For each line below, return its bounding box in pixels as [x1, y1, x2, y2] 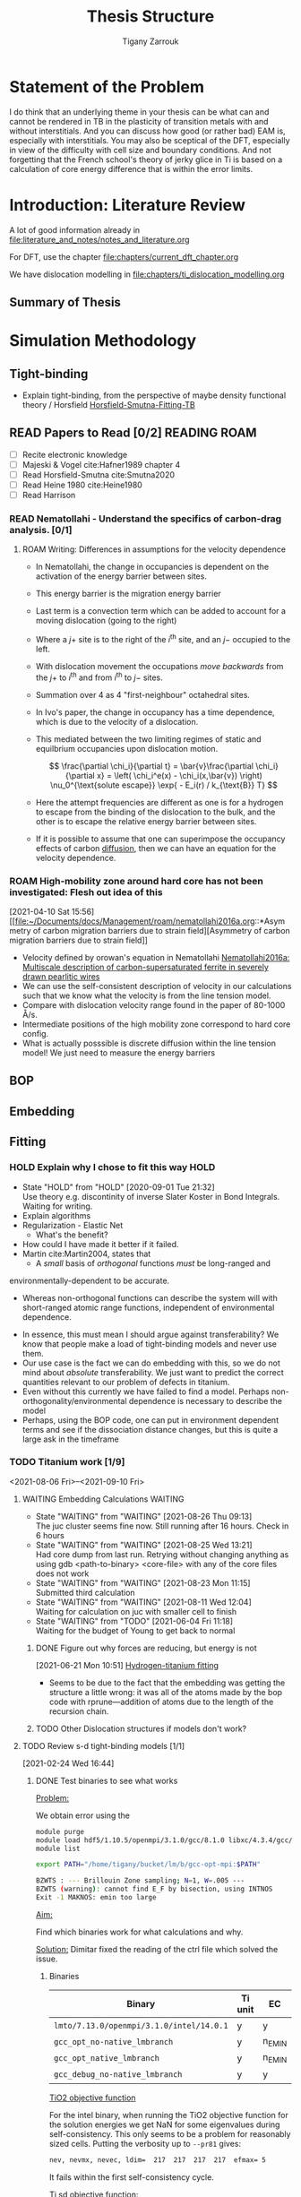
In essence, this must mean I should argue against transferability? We [21, 1329, 279, 1340]
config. [21, 1029, 49, 1039]
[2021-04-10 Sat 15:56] [9, 907, 95, 918]
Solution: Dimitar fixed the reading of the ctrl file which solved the [35, 1943, 279, 1954]
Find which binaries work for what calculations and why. [35, 1926, 244, 1937]
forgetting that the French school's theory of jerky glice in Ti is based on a [9, 154, 283, 165]
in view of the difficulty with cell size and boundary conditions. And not [9, 144, 271, 155]
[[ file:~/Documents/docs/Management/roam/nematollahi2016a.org [9, 916, 255, 926]
